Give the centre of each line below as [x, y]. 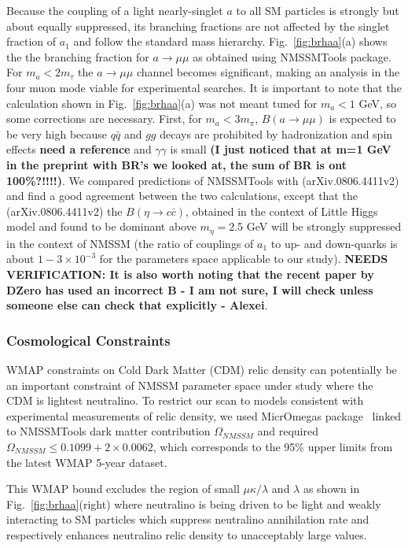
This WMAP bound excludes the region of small [123, 489]
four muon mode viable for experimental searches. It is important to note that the [204, 87]
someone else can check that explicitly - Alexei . [137, 305]
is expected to [362, 118]
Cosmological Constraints [88, 340]
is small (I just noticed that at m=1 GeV [281, 149]
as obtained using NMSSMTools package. [292, 56]
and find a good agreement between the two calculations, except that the [182, 196]
